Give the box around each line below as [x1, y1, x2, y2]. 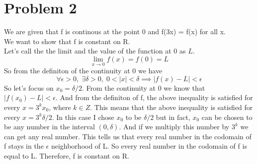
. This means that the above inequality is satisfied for [90, 102, 253, 112]
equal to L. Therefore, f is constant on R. [4, 150, 129, 161]
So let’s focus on [4, 82, 54, 93]
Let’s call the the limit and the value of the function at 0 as [4, 46, 186, 56]
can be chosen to [201, 111, 253, 122]
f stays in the [4, 141, 44, 151]
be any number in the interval [4, 121, 95, 132]
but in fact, [156, 111, 190, 122]
